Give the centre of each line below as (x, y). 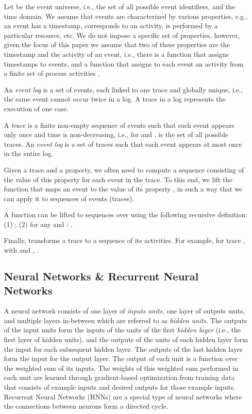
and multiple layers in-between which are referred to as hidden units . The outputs (126, 320)
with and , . (21, 250)
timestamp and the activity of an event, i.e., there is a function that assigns (117, 54)
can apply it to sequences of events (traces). (69, 198)
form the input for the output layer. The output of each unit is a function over (121, 358)
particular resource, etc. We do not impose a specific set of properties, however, (122, 35)
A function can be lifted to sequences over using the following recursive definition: (126, 215)
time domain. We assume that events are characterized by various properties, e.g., (126, 16)
